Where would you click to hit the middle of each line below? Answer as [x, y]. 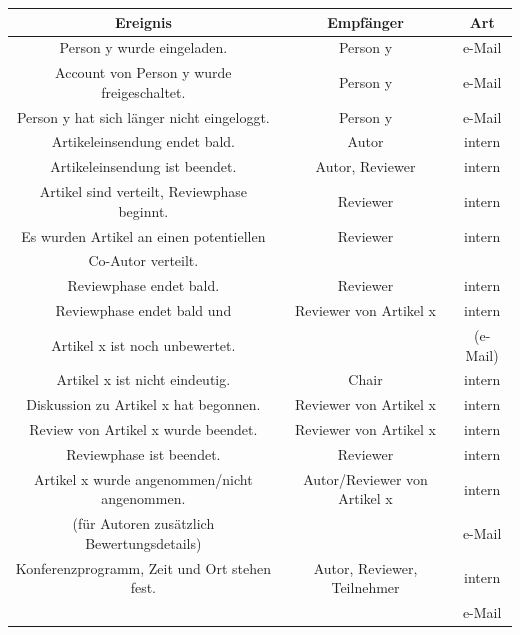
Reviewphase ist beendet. [143, 453]
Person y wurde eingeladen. [143, 47]
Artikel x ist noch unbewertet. [143, 344]
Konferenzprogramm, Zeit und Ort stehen [143, 567]
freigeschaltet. [143, 91]
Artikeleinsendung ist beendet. [143, 166]
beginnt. [143, 210]
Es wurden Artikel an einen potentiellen [143, 235]
